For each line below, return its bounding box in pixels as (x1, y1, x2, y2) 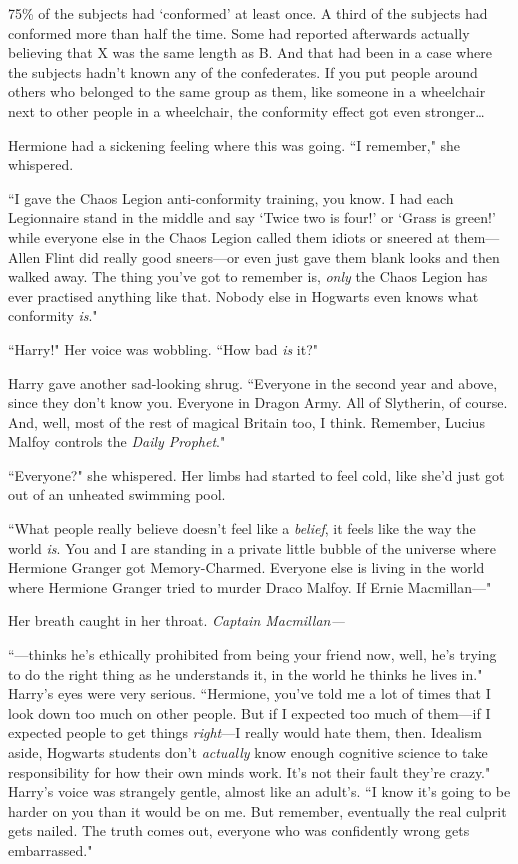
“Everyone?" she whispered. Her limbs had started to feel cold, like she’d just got (8, 464, 505, 485)
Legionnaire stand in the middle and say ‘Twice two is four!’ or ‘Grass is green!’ (8, 207, 496, 228)
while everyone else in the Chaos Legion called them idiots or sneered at (8, 226, 450, 247)
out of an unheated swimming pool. (8, 484, 226, 505)
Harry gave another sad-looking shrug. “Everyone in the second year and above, (8, 372, 498, 393)
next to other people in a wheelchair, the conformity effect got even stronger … (8, 100, 485, 121)
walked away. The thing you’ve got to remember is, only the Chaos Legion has (8, 266, 488, 287)
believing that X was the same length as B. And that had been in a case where (8, 42, 492, 63)
